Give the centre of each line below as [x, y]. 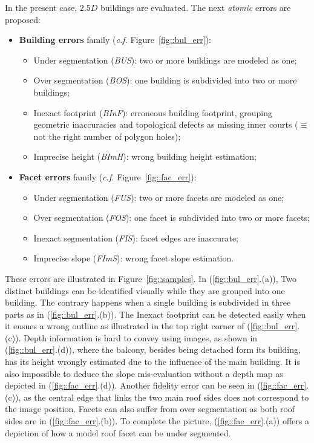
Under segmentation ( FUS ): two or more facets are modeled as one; [159, 197]
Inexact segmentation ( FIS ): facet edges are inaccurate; [136, 238]
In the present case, [41, 7]
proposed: [23, 19]
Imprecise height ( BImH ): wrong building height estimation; [145, 156]
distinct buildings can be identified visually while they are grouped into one [145, 290]
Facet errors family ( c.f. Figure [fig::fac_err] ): [108, 176]
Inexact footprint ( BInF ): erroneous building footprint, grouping [153, 112]
